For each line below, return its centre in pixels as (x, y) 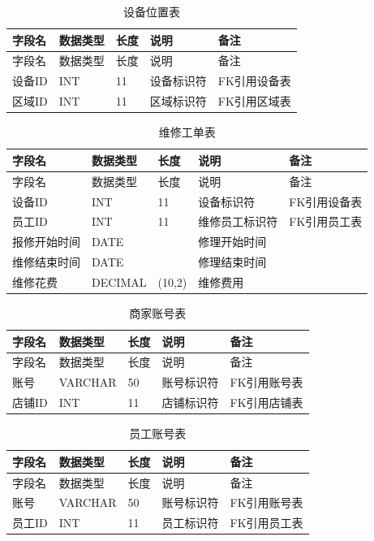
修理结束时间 (232, 262)
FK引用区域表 (254, 101)
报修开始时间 (46, 242)
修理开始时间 (232, 242)
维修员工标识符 (238, 221)
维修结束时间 (46, 262)
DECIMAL (119, 281)
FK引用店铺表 (267, 403)
